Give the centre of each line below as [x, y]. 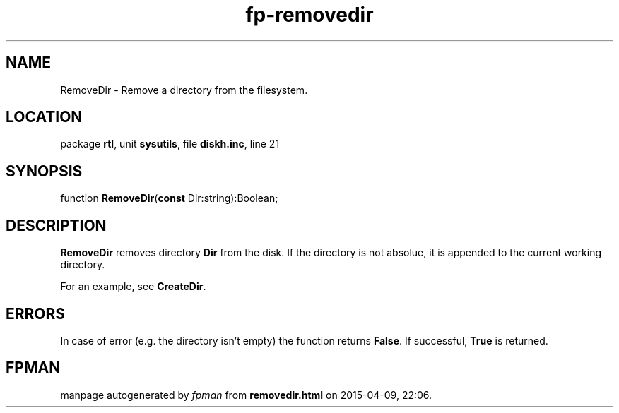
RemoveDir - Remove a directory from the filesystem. [184, 90]
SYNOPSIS [44, 171]
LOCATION [44, 117]
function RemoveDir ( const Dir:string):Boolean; [169, 198]
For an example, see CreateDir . [133, 287]
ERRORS [36, 313]
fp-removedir [309, 15]
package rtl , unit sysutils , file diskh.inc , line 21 [170, 144]
